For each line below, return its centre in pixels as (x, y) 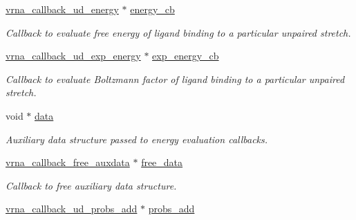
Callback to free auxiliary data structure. (91, 185)
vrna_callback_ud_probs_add (72, 209)
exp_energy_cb (186, 56)
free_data (162, 162)
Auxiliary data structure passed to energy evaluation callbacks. (137, 139)
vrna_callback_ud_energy (62, 9)
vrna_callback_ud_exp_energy (73, 56)
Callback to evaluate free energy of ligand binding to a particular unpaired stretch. (178, 32)
